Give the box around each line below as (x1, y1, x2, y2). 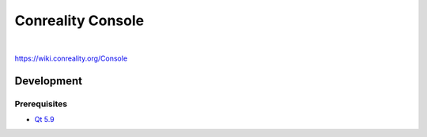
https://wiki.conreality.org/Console (14, 54, 128, 63)
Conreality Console (14, 12, 145, 29)
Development (14, 74, 83, 87)
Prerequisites (14, 98, 67, 109)
